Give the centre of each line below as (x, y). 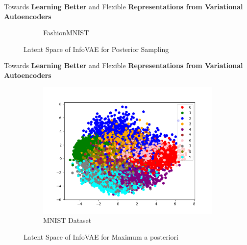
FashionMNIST (66, 33)
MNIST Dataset (67, 220)
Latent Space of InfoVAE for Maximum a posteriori (101, 236)
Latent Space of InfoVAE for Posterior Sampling (96, 49)
